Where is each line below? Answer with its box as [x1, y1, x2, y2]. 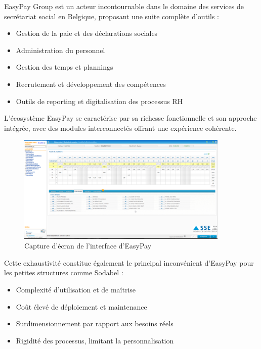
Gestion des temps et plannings [16, 62, 113, 72]
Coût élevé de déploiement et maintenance [16, 301, 147, 312]
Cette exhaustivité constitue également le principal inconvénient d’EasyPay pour [4, 257, 254, 268]
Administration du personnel [16, 44, 105, 55]
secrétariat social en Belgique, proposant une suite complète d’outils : [4, 11, 219, 21]
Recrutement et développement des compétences [16, 78, 166, 89]
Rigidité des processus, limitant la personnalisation [16, 335, 174, 345]
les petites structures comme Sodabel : [4, 267, 123, 278]
